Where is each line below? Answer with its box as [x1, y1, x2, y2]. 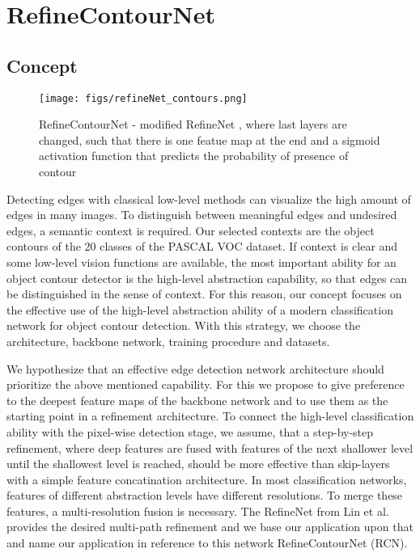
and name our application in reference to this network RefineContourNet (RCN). [6, 534, 408, 551]
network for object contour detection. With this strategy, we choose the [6, 317, 361, 334]
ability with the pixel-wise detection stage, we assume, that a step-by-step [6, 423, 374, 440]
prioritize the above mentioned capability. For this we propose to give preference [6, 376, 405, 393]
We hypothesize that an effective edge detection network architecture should [6, 360, 384, 377]
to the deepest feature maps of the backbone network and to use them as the [6, 391, 388, 408]
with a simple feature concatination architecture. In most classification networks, [6, 470, 407, 487]
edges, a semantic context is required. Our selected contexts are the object [6, 222, 375, 238]
